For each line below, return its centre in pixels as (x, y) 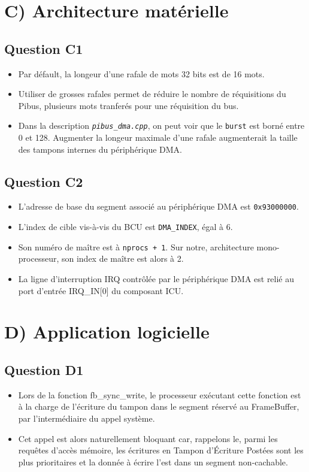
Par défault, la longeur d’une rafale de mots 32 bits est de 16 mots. (141, 73)
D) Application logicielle (107, 332)
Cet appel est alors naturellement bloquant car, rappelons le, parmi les (148, 438)
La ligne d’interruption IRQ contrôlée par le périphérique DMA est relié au (156, 278)
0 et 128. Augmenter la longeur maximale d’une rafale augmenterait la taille (158, 137)
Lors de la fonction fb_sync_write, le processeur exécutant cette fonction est (160, 394)
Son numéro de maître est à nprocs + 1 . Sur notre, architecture (136, 246)
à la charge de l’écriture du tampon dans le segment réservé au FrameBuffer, (159, 406)
